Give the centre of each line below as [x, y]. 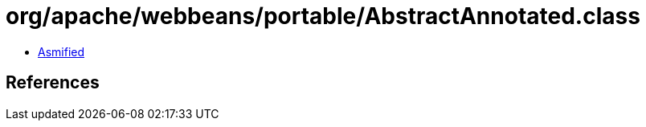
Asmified [61, 51]
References [53, 83]
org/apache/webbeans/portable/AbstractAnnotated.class [323, 16]
